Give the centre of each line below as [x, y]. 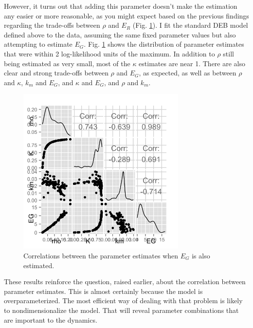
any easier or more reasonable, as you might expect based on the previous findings [126, 15]
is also [201, 255]
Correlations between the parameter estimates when [101, 255]
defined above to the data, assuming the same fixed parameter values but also [120, 34]
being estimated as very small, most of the [67, 63]
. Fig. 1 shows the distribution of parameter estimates [164, 44]
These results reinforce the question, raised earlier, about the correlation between [125, 282]
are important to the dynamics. [51, 319]
